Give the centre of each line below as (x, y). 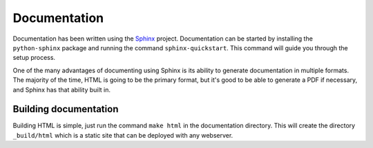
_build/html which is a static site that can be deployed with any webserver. (123, 135)
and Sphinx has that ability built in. (61, 89)
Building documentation (66, 109)
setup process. (34, 58)
